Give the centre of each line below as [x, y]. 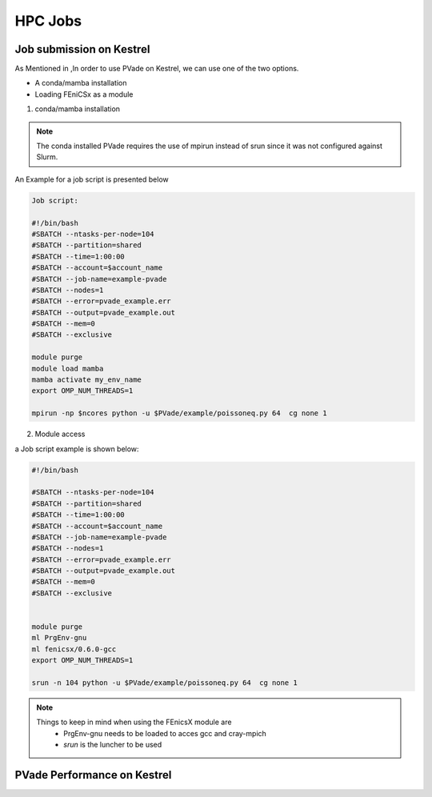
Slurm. [47, 157]
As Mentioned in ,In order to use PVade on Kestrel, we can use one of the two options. [157, 69]
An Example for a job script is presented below [92, 179]
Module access [60, 434]
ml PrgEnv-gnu [59, 638]
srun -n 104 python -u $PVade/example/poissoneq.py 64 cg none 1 [164, 683]
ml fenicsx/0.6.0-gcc [74, 649]
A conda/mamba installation [81, 83]
